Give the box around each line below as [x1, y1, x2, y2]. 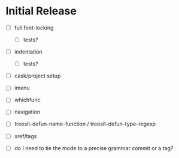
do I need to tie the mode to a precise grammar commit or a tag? [14, 144, 174, 151]
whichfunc [14, 96, 41, 103]
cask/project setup [14, 72, 61, 79]
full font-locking [14, 24, 54, 31]
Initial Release [5, 4, 77, 18]
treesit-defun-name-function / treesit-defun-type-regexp [14, 120, 156, 127]
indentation [14, 48, 43, 55]
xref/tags [14, 132, 37, 139]
